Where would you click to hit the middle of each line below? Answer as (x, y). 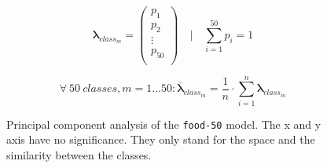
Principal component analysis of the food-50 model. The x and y (164, 124)
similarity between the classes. (79, 155)
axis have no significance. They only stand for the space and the (161, 139)
